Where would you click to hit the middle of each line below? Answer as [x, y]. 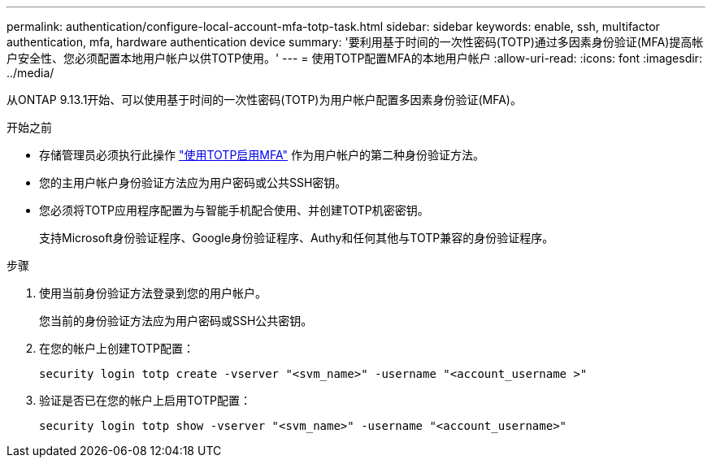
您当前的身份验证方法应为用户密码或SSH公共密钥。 [176, 321]
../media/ [30, 73]
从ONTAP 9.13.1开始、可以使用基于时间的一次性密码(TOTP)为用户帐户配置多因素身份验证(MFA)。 [264, 100]
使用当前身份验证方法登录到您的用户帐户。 [153, 293]
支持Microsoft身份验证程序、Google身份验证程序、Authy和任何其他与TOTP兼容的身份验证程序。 [297, 238]
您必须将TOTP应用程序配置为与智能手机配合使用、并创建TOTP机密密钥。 [234, 210]
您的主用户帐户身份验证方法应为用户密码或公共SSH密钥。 [193, 182]
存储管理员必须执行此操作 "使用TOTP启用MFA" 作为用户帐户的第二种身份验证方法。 [262, 155]
